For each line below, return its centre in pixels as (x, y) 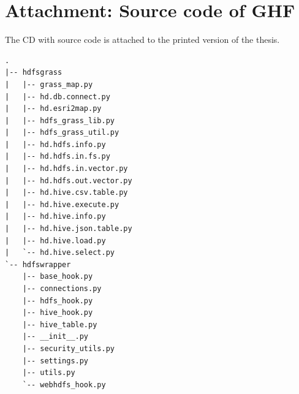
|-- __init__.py (55, 337)
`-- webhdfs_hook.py (64, 385)
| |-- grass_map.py (49, 84)
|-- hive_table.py (60, 324)
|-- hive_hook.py (58, 313)
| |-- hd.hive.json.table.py (69, 229)
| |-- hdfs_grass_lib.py (60, 120)
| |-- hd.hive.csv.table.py (66, 193)
